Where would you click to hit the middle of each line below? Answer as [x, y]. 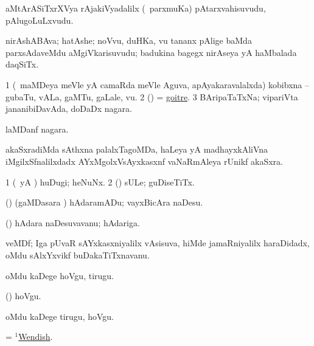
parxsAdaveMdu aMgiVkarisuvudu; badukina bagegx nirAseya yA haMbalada [151, 52]
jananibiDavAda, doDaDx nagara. [69, 109]
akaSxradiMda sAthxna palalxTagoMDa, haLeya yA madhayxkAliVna [137, 149]
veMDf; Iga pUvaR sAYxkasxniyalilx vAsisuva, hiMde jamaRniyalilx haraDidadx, [158, 243]
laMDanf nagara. [37, 129]
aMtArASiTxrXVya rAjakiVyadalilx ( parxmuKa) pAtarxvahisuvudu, [136, 8]
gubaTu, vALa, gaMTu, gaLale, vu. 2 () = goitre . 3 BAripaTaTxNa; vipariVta [152, 96]
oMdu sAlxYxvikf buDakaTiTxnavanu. [78, 254]
